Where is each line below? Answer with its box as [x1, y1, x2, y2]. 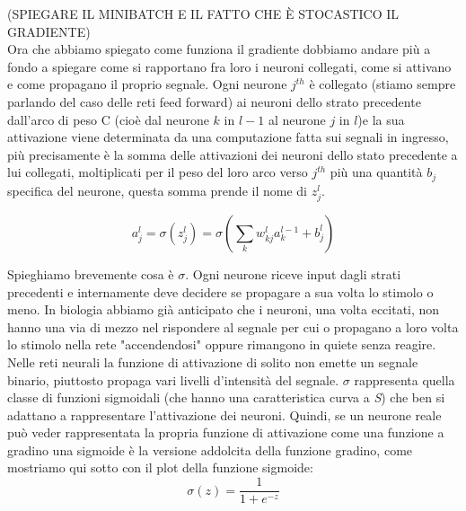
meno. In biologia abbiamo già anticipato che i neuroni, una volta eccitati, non [7, 300, 440, 319]
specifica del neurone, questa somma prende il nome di [7, 181, 307, 199]
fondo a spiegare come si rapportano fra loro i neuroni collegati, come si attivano [7, 57, 452, 75]
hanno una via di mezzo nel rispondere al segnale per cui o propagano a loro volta [7, 317, 459, 336]
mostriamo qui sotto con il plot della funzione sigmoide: [7, 458, 313, 477]
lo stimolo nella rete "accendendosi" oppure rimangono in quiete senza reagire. [7, 335, 436, 354]
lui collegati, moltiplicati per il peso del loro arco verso [7, 163, 308, 181]
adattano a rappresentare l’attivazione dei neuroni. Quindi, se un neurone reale [7, 405, 442, 424]
